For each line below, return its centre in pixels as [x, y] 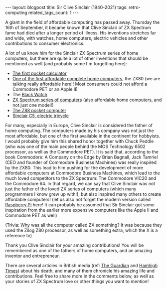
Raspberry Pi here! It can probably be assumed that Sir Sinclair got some [80, 205]
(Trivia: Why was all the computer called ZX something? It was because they [83, 225]
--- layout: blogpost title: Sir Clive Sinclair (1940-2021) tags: [67, 7]
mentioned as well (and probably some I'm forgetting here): [66, 64]
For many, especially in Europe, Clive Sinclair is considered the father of [79, 125]
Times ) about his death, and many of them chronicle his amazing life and [80, 271]
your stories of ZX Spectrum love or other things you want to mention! [77, 281]
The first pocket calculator [39, 73]
